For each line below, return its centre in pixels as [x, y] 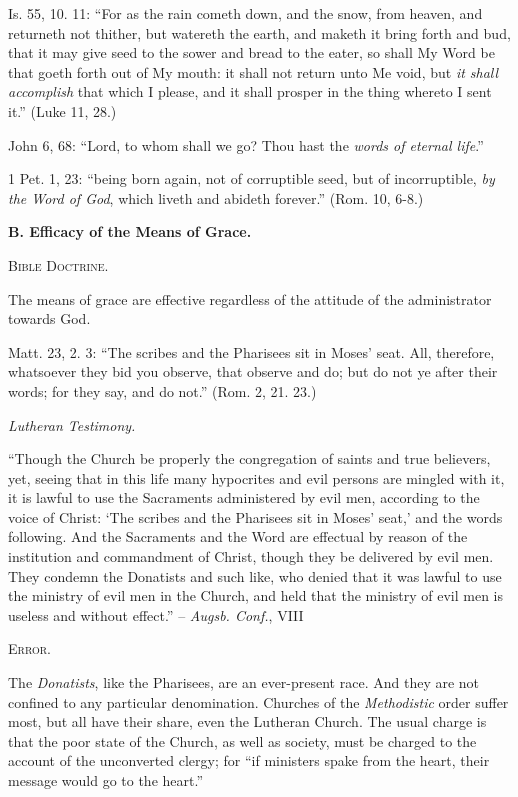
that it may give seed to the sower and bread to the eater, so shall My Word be [251, 52]
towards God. [49, 318]
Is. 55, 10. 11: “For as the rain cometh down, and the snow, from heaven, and [245, 13]
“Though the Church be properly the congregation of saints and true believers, [249, 458]
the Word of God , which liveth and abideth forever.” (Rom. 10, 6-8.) [216, 197]
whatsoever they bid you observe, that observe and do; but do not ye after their [253, 371]
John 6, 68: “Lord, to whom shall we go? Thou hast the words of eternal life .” [246, 144]
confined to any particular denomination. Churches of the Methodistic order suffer [258, 701]
